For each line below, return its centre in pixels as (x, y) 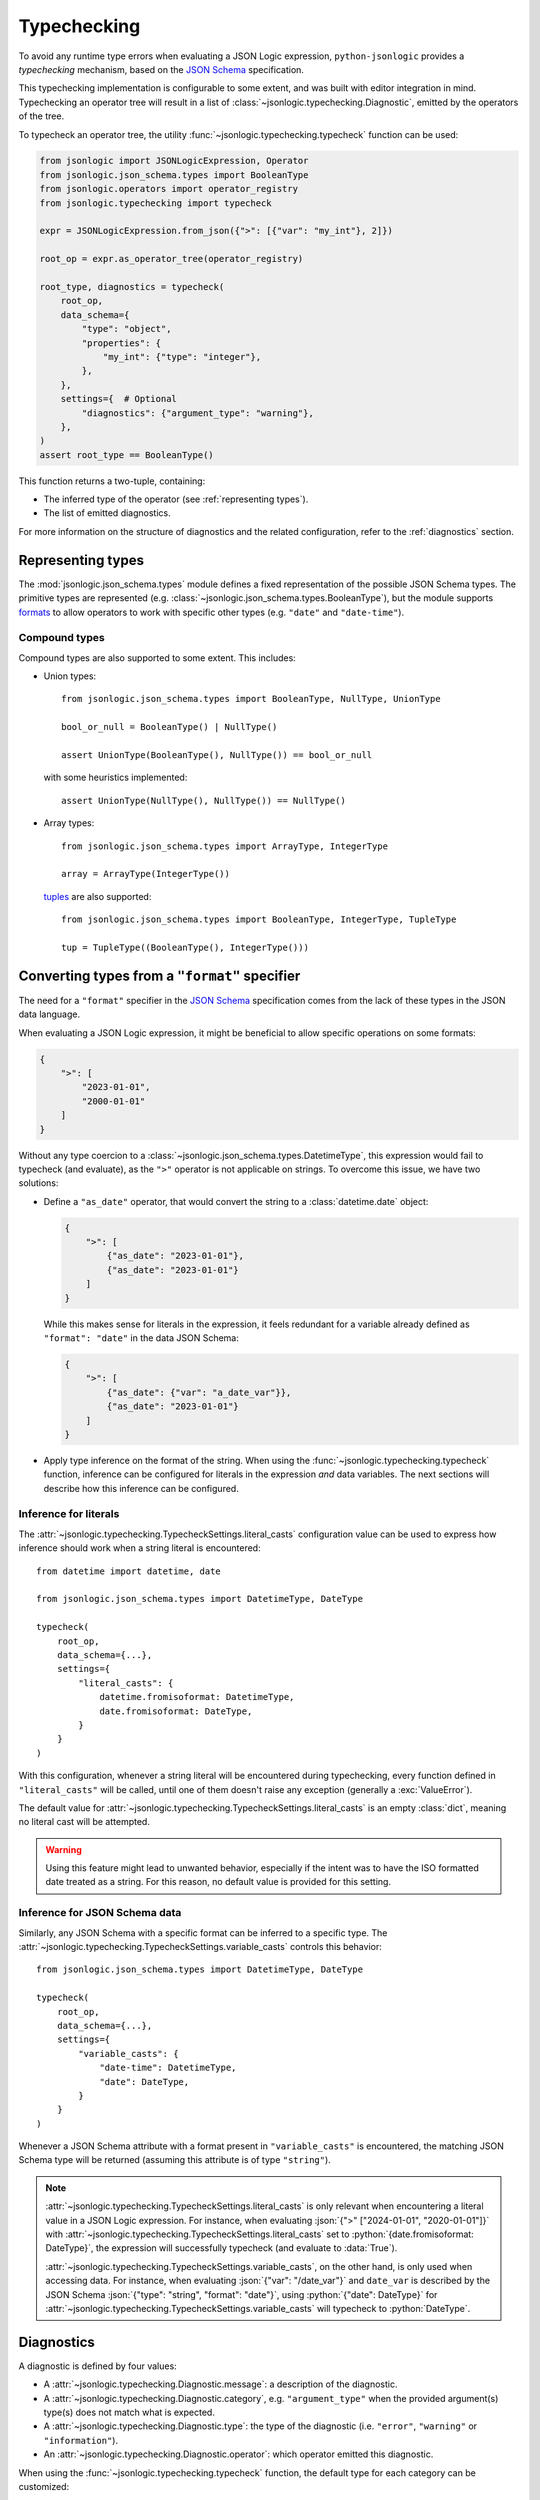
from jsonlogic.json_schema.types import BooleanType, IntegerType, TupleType (259, 919)
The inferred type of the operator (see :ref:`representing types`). (176, 499)
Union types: (70, 676)
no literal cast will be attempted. (84, 1822)
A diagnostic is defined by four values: (97, 2366)
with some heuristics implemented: (115, 777)
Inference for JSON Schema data (100, 1913)
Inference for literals (69, 1514)
